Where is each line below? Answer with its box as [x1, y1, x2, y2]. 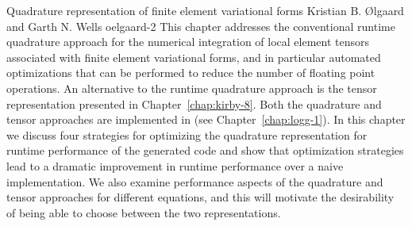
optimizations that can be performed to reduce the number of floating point [6, 64, 375, 81]
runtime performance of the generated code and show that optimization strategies [6, 142, 404, 159]
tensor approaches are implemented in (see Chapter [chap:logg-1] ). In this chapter [6, 111, 406, 128]
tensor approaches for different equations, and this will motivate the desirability [6, 189, 395, 205]
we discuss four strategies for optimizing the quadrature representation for [6, 126, 368, 143]
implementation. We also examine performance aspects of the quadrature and [6, 173, 383, 190]
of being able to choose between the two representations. [6, 204, 281, 220]
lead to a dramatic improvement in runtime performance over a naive [6, 157, 344, 174]
